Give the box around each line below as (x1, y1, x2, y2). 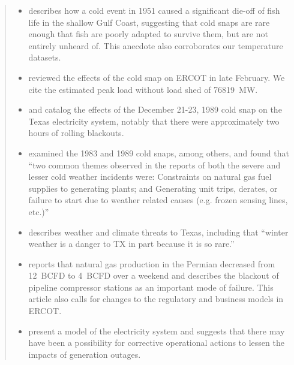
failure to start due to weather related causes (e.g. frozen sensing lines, (28, 194, 288, 206)
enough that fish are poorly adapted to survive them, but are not (28, 28, 268, 40)
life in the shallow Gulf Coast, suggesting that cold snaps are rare (28, 16, 270, 28)
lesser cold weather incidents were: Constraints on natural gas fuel (28, 170, 272, 183)
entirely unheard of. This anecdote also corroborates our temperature (28, 39, 283, 52)
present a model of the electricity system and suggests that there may (28, 324, 285, 337)
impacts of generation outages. (28, 348, 141, 360)
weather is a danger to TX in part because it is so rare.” (28, 237, 235, 250)
